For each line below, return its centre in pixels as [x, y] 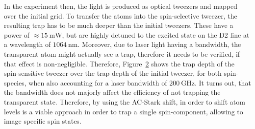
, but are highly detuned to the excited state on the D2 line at [156, 34]
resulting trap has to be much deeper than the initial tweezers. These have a [119, 25]
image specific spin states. [43, 121]
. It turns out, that [223, 82]
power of [17, 34]
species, [15, 82]
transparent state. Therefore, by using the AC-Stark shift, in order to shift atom [125, 101]
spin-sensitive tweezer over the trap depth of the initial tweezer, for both [113, 73]
